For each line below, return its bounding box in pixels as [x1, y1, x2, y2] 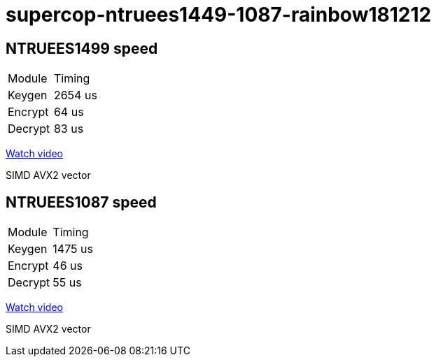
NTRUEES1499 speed [6, 39, 158, 57]
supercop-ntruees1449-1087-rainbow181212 [6, 3, 432, 27]
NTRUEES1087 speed [6, 193, 157, 211]
